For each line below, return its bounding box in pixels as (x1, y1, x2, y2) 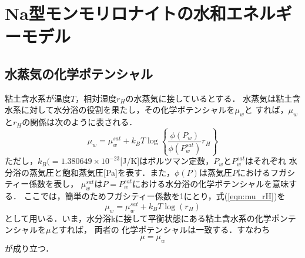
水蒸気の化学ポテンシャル (5, 64, 153, 82)
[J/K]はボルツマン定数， (120, 155, 214, 167)
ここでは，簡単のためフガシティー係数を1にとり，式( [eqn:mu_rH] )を (24, 190, 286, 202)
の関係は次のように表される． (22, 116, 138, 128)
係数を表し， (29, 177, 79, 190)
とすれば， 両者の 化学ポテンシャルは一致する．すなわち (51, 223, 270, 236)
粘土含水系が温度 (5, 92, 71, 104)
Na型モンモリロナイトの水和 (5, 1, 226, 25)
